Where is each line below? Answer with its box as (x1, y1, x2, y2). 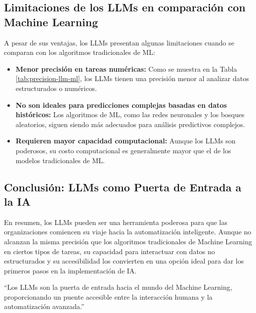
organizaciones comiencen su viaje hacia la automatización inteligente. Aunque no (4, 226, 252, 237)
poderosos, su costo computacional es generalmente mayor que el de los (15, 145, 231, 155)
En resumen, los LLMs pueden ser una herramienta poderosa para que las (4, 217, 228, 227)
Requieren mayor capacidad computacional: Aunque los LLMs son (15, 135, 236, 146)
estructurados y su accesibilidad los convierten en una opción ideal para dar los (4, 256, 244, 266)
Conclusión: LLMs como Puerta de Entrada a (4, 179, 242, 194)
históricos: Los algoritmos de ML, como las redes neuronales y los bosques (15, 109, 245, 120)
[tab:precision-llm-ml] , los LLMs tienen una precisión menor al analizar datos (15, 73, 249, 84)
